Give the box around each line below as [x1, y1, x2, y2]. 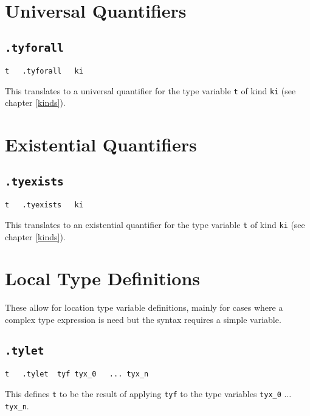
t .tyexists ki [5, 201, 83, 210]
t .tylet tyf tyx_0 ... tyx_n [5, 370, 149, 379]
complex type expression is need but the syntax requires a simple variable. [5, 313, 281, 325]
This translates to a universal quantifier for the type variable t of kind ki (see [5, 84, 296, 97]
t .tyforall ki [5, 67, 83, 76]
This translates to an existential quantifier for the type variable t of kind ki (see [5, 218, 305, 231]
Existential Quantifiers [5, 132, 197, 157]
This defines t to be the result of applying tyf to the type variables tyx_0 [5, 387, 281, 400]
